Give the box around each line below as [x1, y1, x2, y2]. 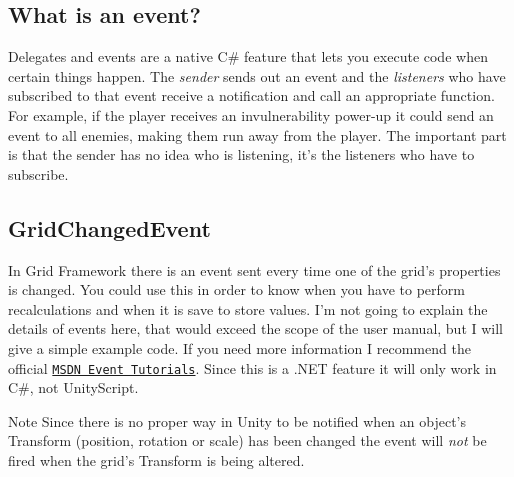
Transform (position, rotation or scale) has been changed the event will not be [8, 430, 487, 451]
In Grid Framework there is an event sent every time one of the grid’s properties [8, 259, 501, 280]
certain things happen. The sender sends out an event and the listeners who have [8, 65, 506, 86]
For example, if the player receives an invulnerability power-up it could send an [8, 104, 494, 125]
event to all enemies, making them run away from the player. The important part [8, 124, 507, 145]
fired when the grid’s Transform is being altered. [8, 449, 305, 470]
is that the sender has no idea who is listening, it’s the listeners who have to [8, 144, 475, 165]
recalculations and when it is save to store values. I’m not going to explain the [8, 298, 488, 319]
